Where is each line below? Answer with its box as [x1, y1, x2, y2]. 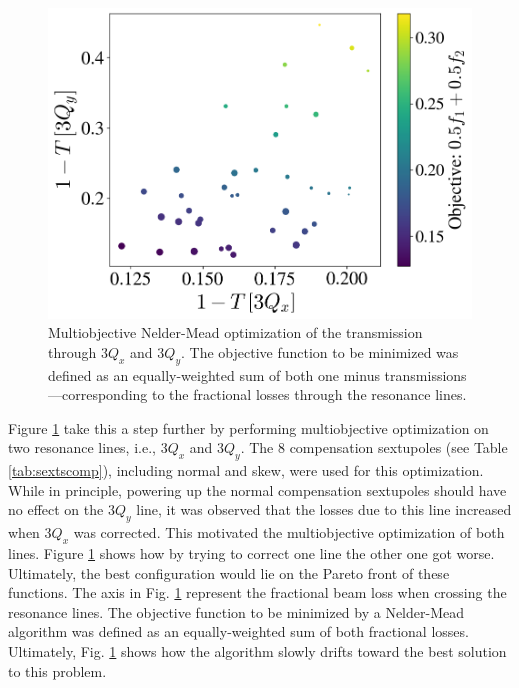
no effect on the [8, 499, 104, 520]
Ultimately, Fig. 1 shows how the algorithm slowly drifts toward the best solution [8, 640, 507, 661]
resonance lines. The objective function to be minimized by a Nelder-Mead [8, 601, 464, 622]
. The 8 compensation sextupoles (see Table [240, 437, 508, 458]
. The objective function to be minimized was [181, 341, 459, 362]
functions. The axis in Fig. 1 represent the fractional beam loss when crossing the [8, 582, 507, 603]
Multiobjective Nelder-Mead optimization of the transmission [48, 322, 423, 343]
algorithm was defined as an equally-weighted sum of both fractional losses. [8, 621, 469, 642]
